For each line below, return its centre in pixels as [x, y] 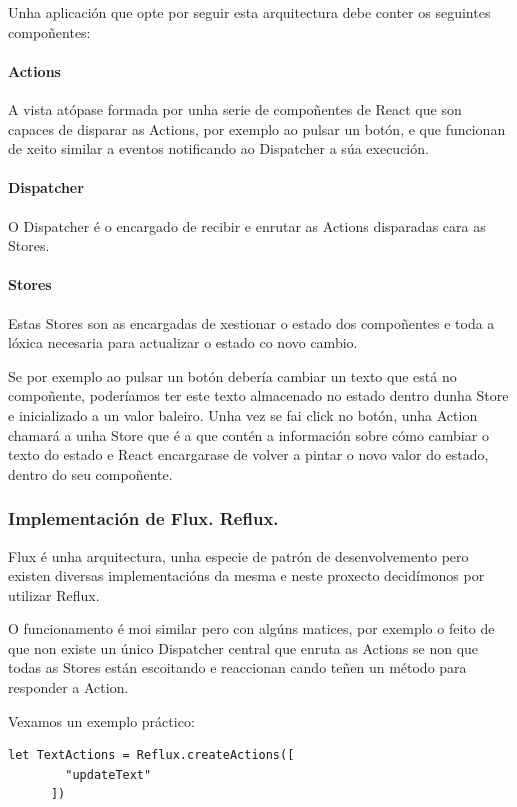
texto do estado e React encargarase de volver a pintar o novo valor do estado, [248, 454]
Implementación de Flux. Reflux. [143, 518]
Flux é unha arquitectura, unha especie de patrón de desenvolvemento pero [238, 555]
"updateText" [108, 774]
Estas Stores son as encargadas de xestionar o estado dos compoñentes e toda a [251, 322]
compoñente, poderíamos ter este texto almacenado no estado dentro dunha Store [258, 395]
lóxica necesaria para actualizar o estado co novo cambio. [183, 342]
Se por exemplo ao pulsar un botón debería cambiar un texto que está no [232, 375]
